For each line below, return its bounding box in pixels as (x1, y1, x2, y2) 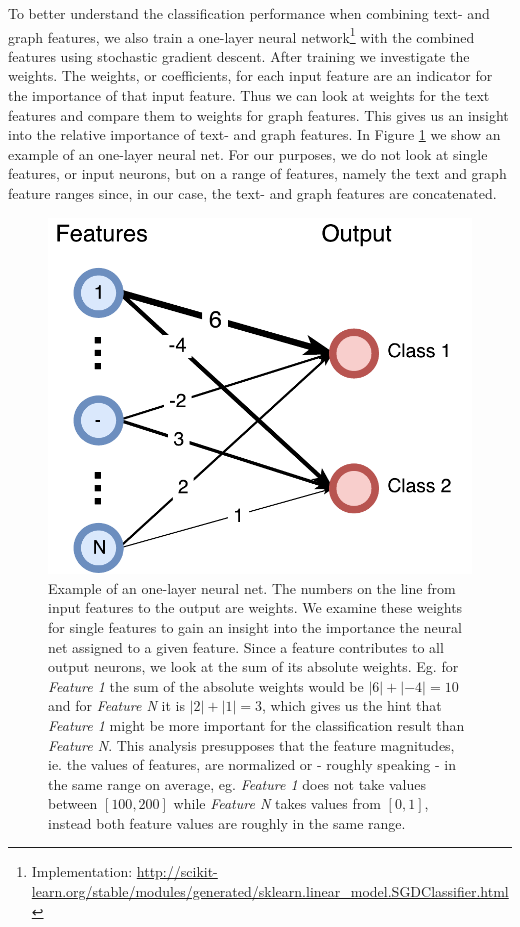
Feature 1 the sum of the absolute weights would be (48, 675, 364, 696)
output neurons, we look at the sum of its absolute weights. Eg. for (48, 656, 459, 677)
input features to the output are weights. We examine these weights (48, 597, 463, 618)
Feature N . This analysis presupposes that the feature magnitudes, (48, 734, 455, 755)
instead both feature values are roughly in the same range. (48, 812, 406, 833)
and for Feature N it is (48, 695, 185, 716)
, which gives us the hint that (261, 695, 442, 716)
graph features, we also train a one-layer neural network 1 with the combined (8, 23, 475, 47)
